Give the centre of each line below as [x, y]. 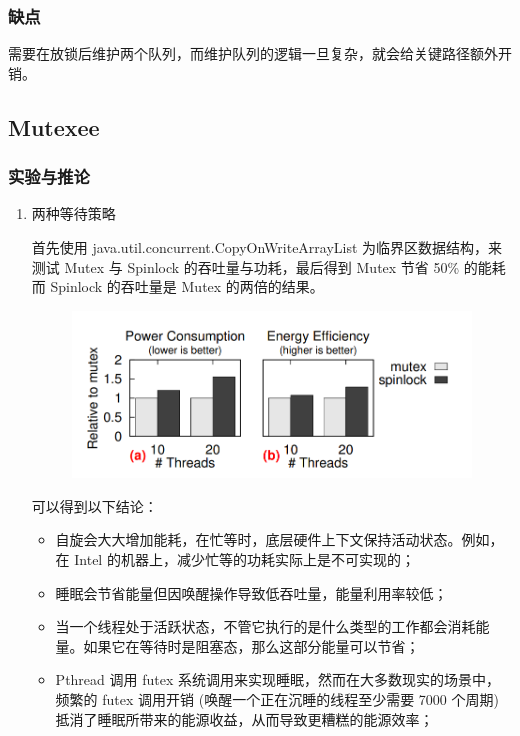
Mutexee [54, 126]
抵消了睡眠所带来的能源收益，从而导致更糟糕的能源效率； [244, 718]
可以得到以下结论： [94, 505]
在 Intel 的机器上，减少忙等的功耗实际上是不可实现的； [235, 558]
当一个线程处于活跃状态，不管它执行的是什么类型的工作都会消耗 [265, 626]
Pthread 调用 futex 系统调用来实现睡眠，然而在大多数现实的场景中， [277, 679]
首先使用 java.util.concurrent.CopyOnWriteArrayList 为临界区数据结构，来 [267, 247]
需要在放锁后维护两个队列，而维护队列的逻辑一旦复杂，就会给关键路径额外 [253, 53]
